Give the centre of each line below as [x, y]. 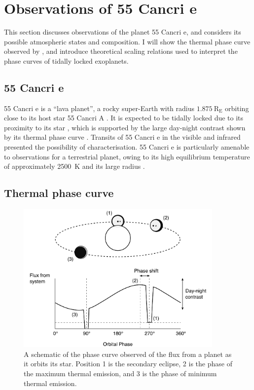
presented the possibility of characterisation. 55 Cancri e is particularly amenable [127, 147]
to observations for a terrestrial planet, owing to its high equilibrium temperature [127, 156]
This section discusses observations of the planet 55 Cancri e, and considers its [123, 32]
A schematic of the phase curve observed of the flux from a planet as [128, 354]
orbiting [237, 108]
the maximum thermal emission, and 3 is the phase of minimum [120, 373]
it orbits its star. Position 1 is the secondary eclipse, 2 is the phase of [128, 364]
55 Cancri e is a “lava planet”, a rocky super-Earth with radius [99, 108]
